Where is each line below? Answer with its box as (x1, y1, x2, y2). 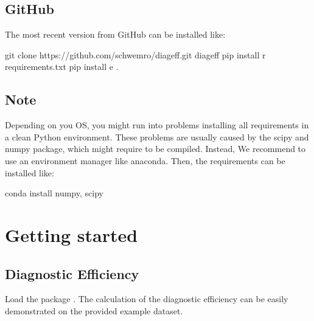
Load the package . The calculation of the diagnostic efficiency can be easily (5, 292, 288, 305)
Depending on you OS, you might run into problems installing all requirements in (5, 119, 309, 131)
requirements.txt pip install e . (5, 60, 119, 73)
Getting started (5, 222, 138, 247)
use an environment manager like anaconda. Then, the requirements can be (5, 154, 285, 167)
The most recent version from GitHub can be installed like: (5, 28, 226, 41)
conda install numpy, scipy (5, 187, 103, 199)
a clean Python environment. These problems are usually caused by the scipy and (5, 130, 309, 143)
